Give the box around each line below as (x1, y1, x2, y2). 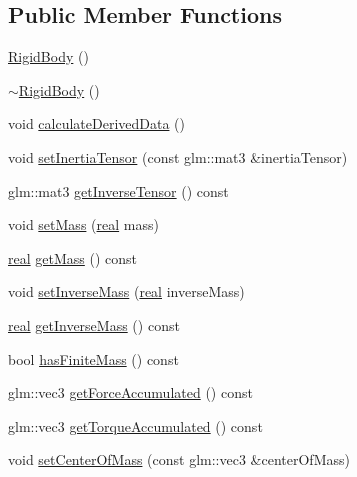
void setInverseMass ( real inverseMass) (8, 281, 245, 302)
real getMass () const (8, 247, 138, 268)
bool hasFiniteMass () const (8, 348, 179, 369)
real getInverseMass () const (8, 314, 180, 335)
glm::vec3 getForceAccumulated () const (8, 382, 253, 403)
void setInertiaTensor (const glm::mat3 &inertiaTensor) (8, 146, 348, 167)
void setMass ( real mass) (8, 214, 159, 235)
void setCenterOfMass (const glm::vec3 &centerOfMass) (8, 449, 350, 470)
